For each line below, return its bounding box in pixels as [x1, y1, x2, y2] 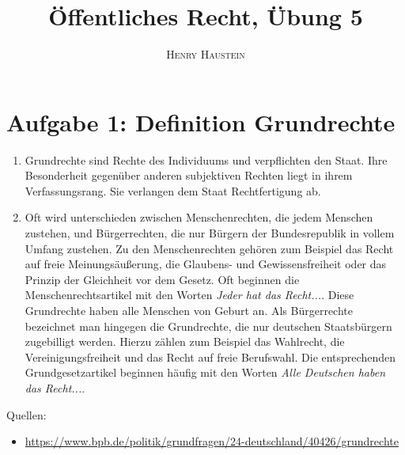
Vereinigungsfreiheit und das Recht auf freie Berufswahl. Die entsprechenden [25, 348, 396, 365]
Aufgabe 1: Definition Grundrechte [6, 105, 396, 138]
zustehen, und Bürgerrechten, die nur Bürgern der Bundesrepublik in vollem [25, 225, 395, 241]
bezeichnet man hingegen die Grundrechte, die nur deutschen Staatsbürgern [25, 317, 392, 334]
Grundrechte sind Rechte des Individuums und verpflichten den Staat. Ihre [25, 151, 388, 168]
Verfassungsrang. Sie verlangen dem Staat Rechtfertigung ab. [25, 182, 321, 199]
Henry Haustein [166, 46, 245, 63]
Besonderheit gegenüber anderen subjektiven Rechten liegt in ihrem [25, 167, 353, 184]
